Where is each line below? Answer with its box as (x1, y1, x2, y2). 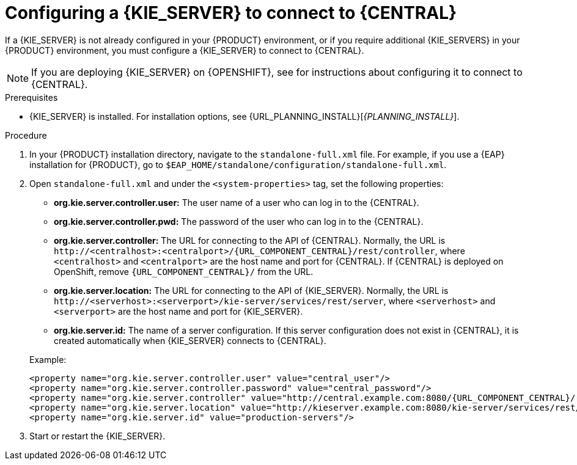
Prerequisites (5, 92, 58, 103)
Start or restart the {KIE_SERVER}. (29, 430, 166, 441)
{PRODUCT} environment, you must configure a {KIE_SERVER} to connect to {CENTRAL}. (5, 45, 364, 56)
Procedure (5, 130, 47, 141)
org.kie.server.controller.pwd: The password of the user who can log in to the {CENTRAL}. (54, 216, 424, 227)
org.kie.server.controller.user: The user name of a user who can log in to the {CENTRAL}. (54, 197, 419, 208)
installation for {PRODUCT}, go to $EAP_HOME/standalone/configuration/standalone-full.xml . (29, 159, 447, 170)
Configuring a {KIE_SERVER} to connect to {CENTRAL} (5, 2, 457, 23)
